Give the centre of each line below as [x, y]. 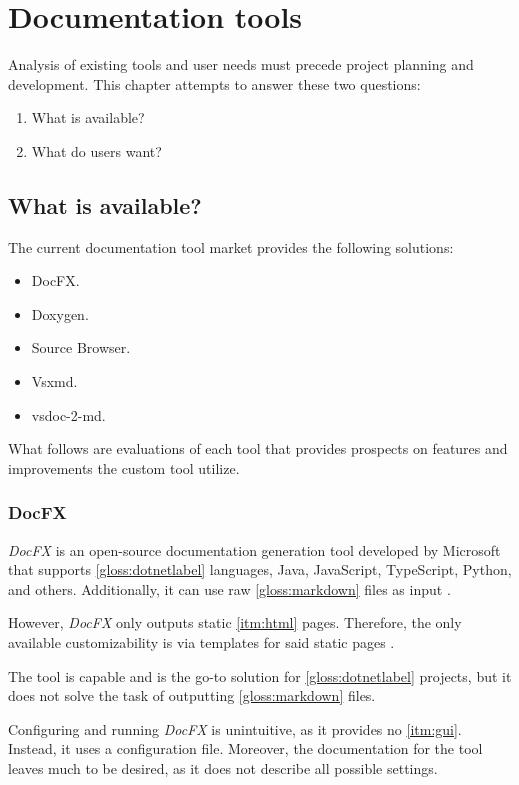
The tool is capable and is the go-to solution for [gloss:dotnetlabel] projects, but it [260, 675]
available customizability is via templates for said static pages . [201, 642]
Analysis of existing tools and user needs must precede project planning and [241, 64]
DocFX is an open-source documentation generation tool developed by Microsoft [254, 549]
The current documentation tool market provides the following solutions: [231, 246]
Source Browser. [81, 347]
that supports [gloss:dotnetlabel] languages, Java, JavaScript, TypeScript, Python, [260, 569]
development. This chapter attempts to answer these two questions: [214, 83]
